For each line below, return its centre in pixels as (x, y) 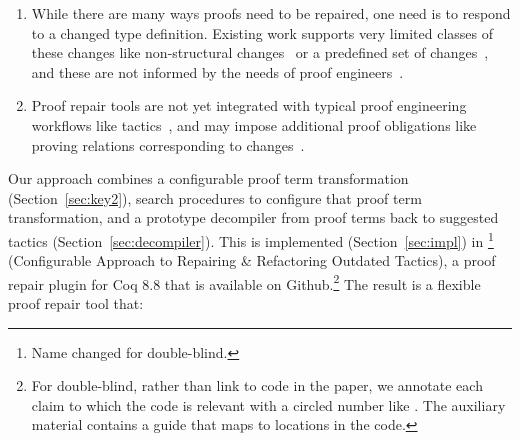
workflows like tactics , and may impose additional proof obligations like (254, 124)
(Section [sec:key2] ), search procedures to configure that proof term (215, 197)
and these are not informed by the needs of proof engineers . (217, 71)
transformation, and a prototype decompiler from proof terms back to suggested (253, 217)
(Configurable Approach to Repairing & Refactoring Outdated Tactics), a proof (252, 260)
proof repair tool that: (76, 303)
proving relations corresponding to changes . (168, 144)
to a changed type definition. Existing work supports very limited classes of (262, 32)
